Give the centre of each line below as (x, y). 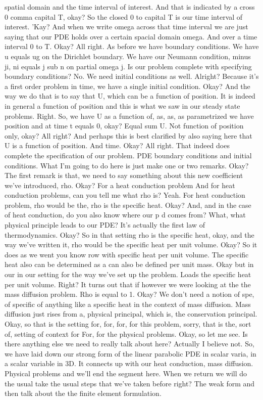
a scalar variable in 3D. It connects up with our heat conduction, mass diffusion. (129, 363)
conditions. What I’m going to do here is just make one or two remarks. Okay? (127, 165)
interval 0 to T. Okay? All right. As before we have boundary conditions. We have (132, 46)
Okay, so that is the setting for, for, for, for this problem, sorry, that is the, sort (128, 324)
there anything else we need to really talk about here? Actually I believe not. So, (129, 344)
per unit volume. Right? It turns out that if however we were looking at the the (128, 284)
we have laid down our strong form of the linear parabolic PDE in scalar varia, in (130, 353)
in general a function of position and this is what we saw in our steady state (122, 105)
